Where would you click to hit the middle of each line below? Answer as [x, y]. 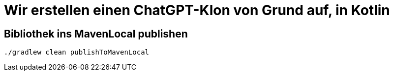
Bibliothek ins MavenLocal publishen [96, 34]
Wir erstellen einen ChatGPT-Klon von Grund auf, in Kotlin [197, 10]
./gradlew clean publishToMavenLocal [77, 52]
